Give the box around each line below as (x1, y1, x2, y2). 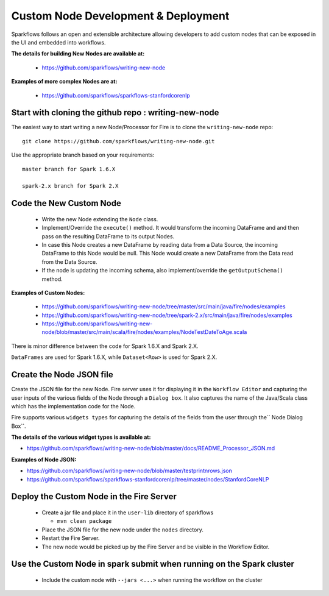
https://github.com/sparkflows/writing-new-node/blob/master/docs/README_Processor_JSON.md (26, 445, 275, 452)
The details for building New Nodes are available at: (11, 50, 145, 57)
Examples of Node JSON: (11, 456, 77, 463)
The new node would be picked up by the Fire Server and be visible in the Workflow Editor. (41, 543, 270, 550)
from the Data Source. (41, 258, 97, 265)
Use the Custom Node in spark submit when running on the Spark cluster (11, 559, 295, 569)
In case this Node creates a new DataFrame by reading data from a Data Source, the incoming (41, 241, 278, 248)
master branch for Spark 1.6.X (22, 165, 116, 172)
